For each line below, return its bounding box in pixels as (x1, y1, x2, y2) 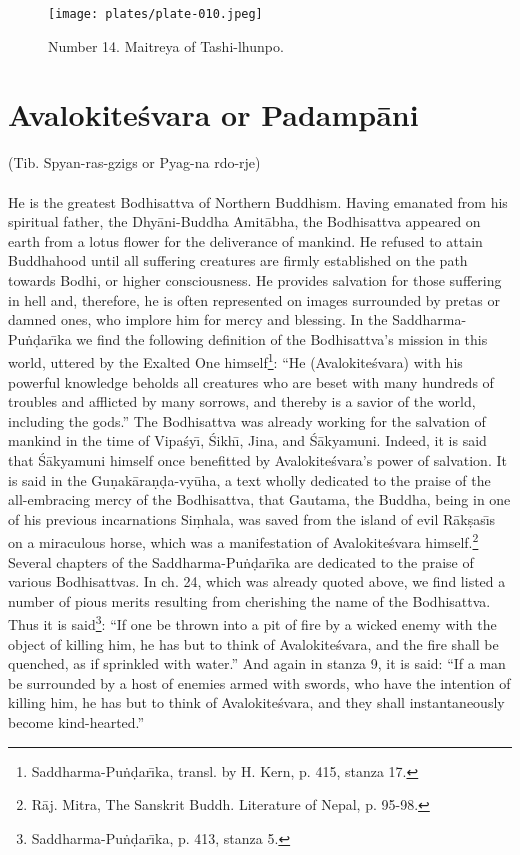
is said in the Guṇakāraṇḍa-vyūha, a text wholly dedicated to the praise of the (8, 469, 491, 490)
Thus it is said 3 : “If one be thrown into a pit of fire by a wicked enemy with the (8, 611, 497, 634)
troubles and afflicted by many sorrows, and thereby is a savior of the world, (8, 391, 476, 412)
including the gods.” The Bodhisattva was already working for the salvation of (8, 410, 486, 431)
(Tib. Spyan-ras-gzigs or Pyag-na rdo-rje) (8, 152, 261, 173)
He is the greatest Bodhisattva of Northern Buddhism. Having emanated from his (8, 191, 508, 212)
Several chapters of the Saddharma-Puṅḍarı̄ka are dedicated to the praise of (8, 551, 474, 572)
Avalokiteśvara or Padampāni (8, 94, 419, 135)
